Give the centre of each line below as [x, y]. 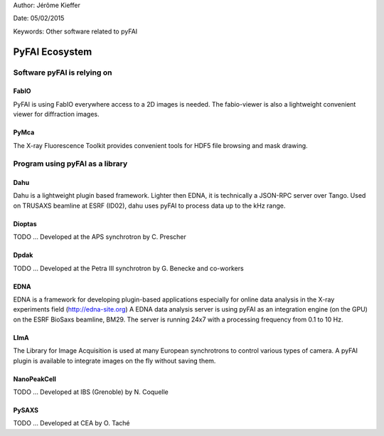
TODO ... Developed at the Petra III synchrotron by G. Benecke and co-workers [129, 268]
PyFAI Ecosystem [53, 52]
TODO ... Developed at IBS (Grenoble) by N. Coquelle [91, 392]
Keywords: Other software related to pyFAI [75, 31]
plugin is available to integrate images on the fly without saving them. [114, 361]
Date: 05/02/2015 [39, 18]
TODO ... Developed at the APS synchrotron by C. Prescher [100, 237]
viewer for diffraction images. [56, 115]
